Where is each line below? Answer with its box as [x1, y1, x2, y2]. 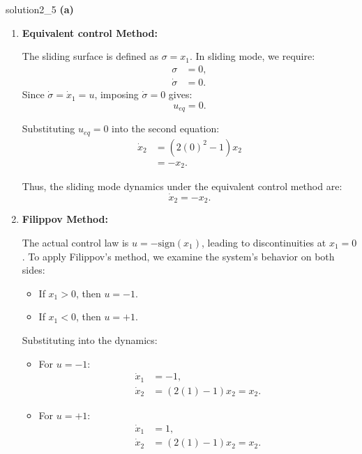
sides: [22, 263, 45, 277]
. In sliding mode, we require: [190, 49, 315, 63]
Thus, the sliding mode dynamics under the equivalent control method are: [22, 179, 342, 194]
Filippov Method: [22, 212, 108, 226]
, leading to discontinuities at [201, 235, 326, 249]
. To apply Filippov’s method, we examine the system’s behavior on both [22, 249, 335, 263]
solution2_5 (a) [6, 2, 74, 16]
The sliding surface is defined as [22, 49, 158, 63]
